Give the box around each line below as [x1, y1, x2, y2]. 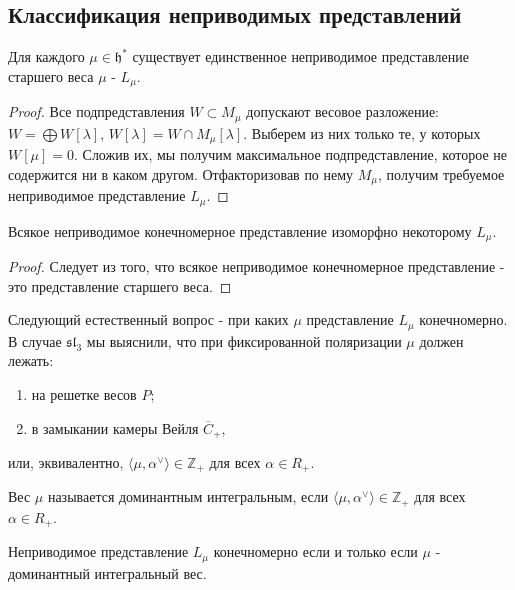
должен [419, 330, 464, 351]
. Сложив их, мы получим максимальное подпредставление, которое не [73, 144, 507, 165]
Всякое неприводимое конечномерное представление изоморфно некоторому [8, 220, 472, 241]
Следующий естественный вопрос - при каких [8, 309, 289, 330]
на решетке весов [31, 383, 137, 404]
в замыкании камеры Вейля [31, 417, 199, 438]
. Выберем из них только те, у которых [243, 122, 481, 143]
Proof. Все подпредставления [8, 101, 185, 122]
